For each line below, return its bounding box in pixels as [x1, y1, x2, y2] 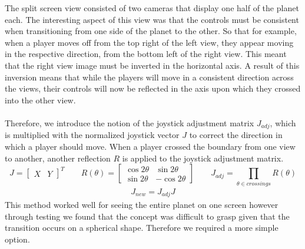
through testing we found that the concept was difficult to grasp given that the [5, 210, 290, 222]
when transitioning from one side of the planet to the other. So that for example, [5, 25, 297, 37]
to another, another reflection [5, 152, 111, 164]
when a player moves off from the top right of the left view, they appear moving [5, 36, 294, 48]
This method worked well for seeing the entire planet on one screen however [5, 198, 279, 210]
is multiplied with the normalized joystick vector [5, 129, 180, 141]
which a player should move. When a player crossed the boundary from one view [5, 140, 296, 152]
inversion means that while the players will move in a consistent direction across [5, 70, 294, 83]
